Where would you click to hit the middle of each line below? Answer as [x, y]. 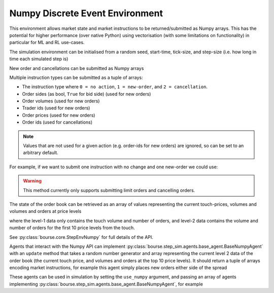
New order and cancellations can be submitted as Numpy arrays [77, 68]
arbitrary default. [41, 153]
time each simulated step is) [39, 59]
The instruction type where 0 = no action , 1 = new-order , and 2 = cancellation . [115, 87]
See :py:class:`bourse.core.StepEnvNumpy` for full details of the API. [81, 237]
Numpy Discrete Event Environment [86, 13]
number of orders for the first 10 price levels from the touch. [72, 228]
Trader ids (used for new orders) [56, 108]
